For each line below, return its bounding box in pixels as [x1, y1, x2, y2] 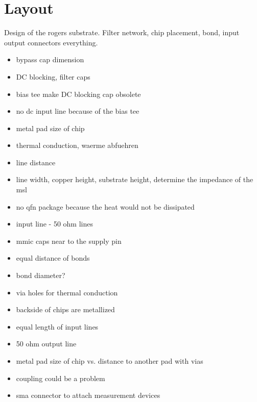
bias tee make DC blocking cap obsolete [16, 88, 141, 99]
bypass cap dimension [16, 54, 84, 65]
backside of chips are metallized [16, 304, 115, 315]
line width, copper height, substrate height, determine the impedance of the [16, 174, 253, 185]
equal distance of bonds [16, 253, 90, 263]
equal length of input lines [16, 321, 99, 332]
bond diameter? [16, 270, 65, 281]
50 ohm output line [16, 338, 77, 349]
